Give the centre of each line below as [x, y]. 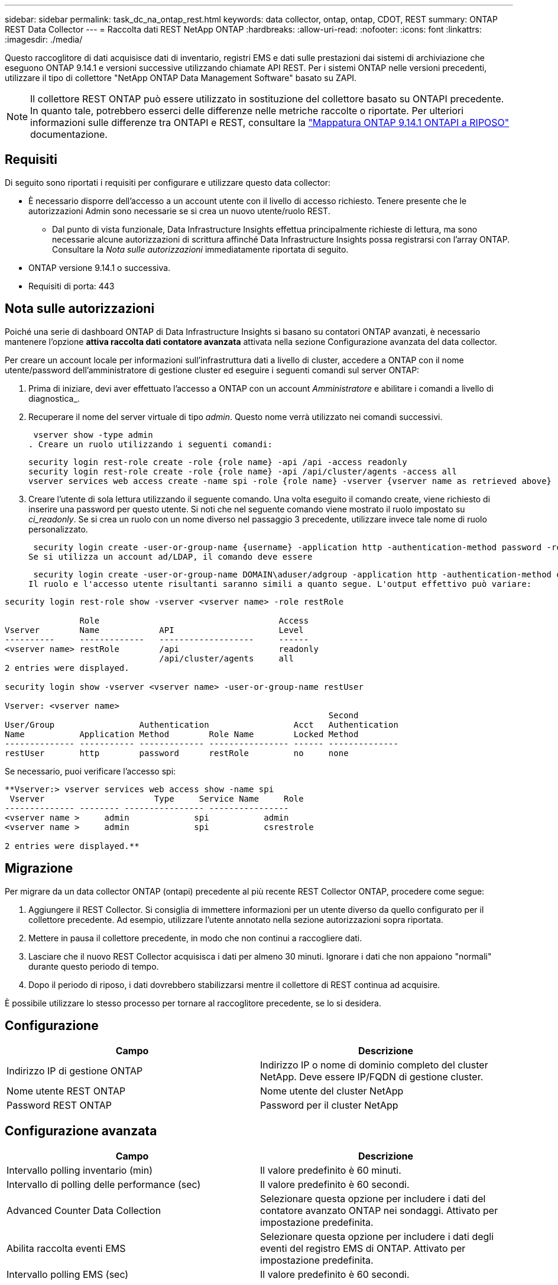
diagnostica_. [54, 398]
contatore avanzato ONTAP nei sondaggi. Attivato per [379, 1211]
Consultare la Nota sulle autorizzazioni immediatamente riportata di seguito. [200, 249]
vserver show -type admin [93, 435]
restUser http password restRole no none [177, 753]
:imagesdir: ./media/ [44, 39]
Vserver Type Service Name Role [157, 798]
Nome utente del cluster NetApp [332, 1091]
